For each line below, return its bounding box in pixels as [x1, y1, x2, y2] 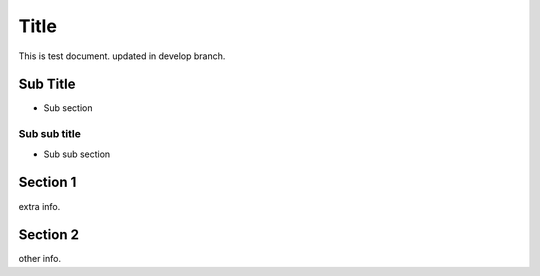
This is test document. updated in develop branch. [18, 50, 226, 62]
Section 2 [18, 226, 80, 244]
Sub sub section [43, 148, 111, 160]
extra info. [18, 200, 61, 212]
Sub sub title [18, 127, 82, 141]
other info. [18, 253, 62, 265]
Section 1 [18, 174, 77, 191]
